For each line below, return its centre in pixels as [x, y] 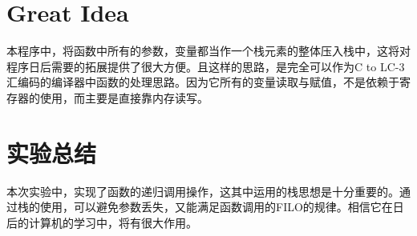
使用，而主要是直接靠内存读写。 [124, 97]
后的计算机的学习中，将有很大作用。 [102, 222]
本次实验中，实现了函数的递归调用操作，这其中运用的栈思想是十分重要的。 [203, 191]
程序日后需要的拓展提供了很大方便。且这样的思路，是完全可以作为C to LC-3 [206, 66]
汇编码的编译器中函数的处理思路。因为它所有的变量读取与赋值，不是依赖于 [203, 82]
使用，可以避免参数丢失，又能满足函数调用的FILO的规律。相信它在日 [222, 207]
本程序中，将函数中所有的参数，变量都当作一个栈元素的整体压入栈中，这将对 [208, 51]
